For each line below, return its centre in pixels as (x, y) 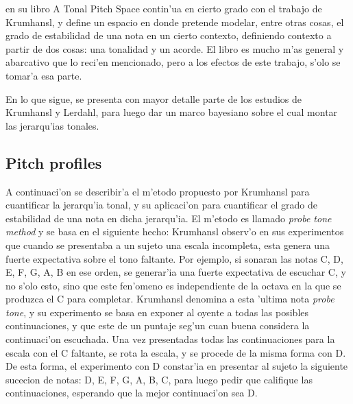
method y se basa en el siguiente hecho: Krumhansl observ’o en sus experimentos (175, 231)
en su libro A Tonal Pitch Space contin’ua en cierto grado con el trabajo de (164, 8)
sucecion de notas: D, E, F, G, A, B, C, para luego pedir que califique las (159, 379)
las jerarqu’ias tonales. (52, 125)
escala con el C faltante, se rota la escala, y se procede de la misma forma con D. (176, 352)
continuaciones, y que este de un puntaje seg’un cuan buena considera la (158, 325)
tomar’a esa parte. (44, 75)
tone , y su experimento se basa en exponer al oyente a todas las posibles (157, 312)
